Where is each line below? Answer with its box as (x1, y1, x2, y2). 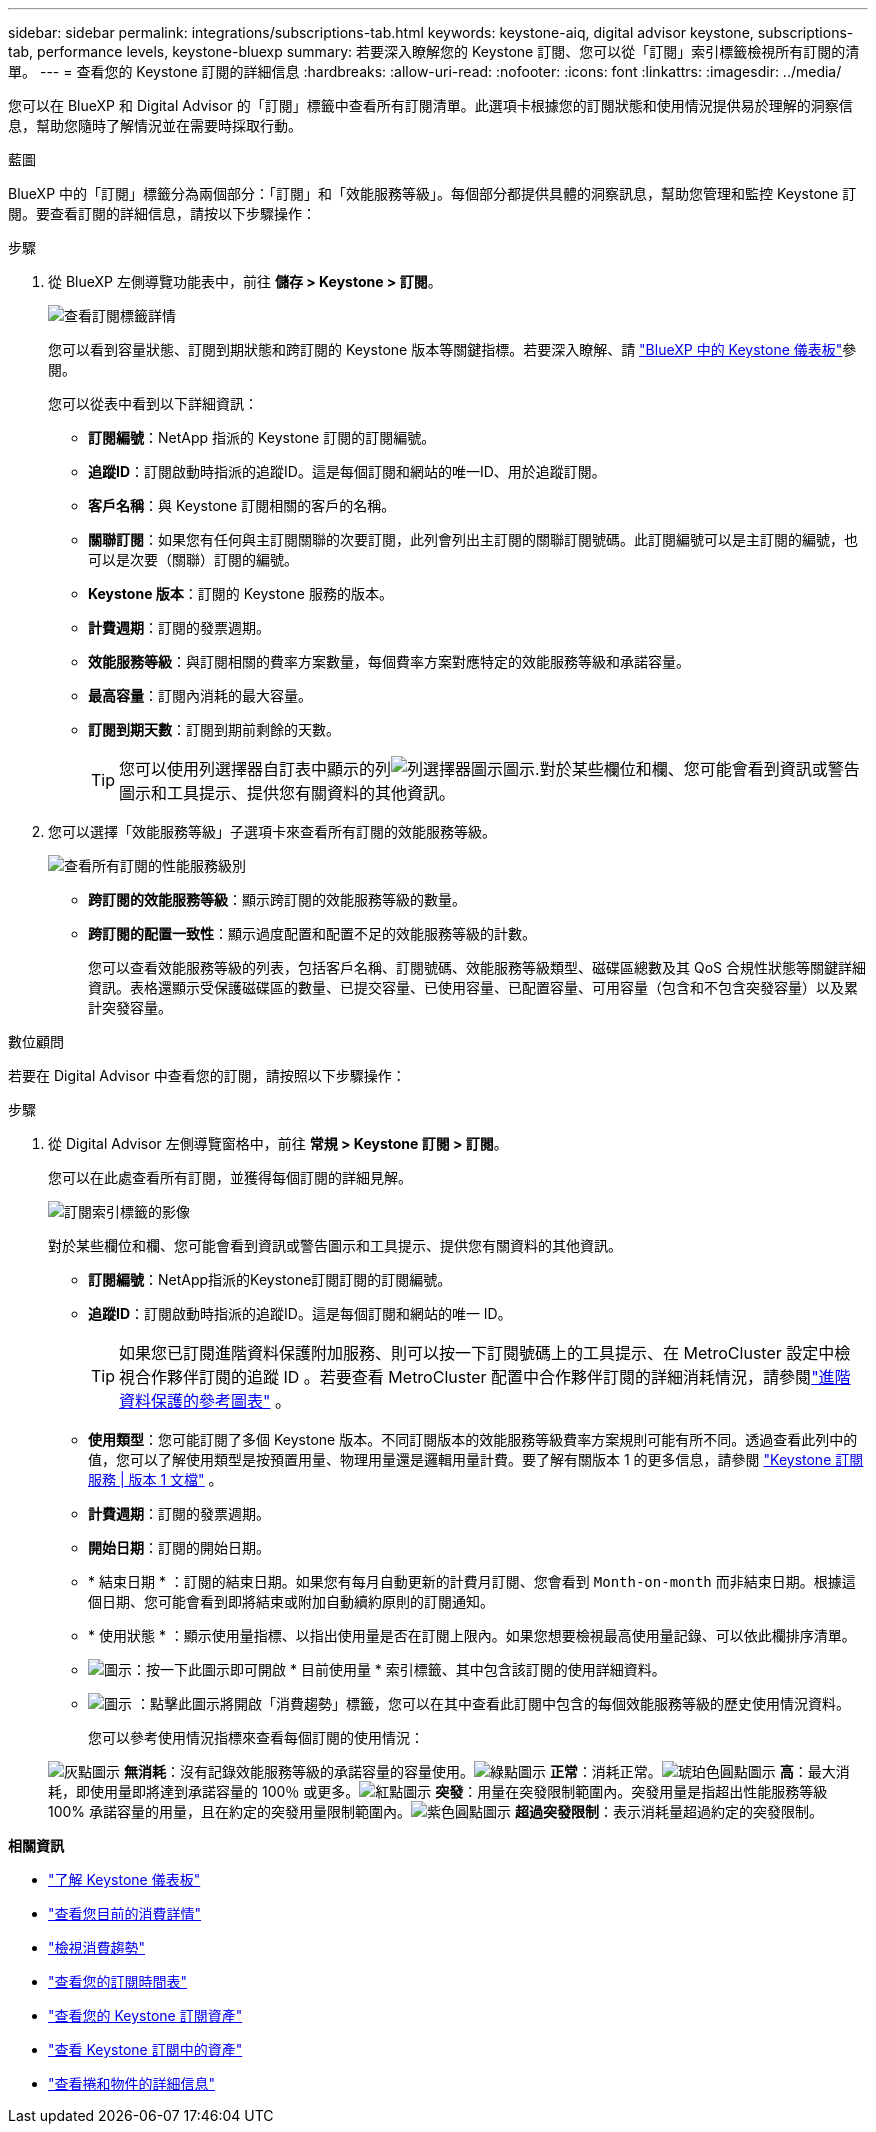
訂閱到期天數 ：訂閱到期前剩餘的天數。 (88, 721, 340, 738)
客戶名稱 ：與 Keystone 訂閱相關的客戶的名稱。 (88, 497, 396, 514)
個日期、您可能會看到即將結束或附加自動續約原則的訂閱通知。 (88, 1593, 494, 1610)
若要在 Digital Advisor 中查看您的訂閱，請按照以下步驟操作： (8, 1067, 406, 1084)
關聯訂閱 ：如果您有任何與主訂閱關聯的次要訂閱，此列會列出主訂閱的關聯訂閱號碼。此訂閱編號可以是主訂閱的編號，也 (88, 531, 858, 548)
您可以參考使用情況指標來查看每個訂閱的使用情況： (88, 1729, 424, 1746)
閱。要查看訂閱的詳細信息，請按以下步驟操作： (8, 205, 316, 222)
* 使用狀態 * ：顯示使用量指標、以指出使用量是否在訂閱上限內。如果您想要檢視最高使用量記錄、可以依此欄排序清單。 (88, 1627, 856, 1644)
